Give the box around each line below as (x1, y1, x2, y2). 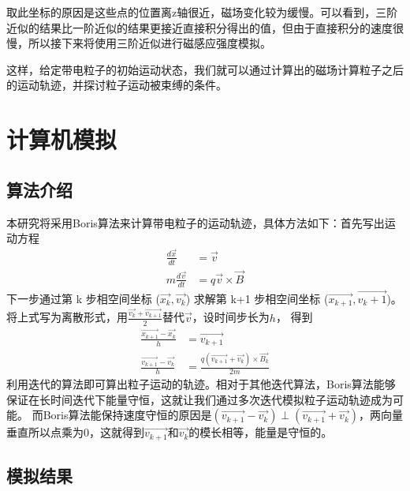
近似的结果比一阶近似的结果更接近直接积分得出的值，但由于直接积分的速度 (6, 19, 393, 36)
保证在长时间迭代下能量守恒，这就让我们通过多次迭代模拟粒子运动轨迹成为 (6, 391, 393, 407)
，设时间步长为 (192, 309, 270, 325)
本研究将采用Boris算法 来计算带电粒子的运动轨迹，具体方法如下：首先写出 (6, 214, 385, 231)
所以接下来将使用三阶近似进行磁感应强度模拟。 (28, 35, 271, 51)
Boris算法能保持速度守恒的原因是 (43, 407, 212, 423)
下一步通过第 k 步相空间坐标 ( (6, 290, 160, 306)
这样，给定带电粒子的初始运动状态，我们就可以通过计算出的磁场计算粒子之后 (6, 61, 404, 77)
